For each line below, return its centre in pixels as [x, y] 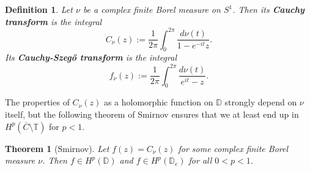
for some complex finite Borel [233, 148]
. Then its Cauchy [268, 9]
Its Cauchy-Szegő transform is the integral [91, 57]
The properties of [37, 102]
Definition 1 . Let [39, 9]
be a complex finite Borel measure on [152, 9]
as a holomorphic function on [158, 102]
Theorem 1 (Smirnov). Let [57, 148]
